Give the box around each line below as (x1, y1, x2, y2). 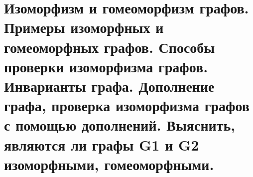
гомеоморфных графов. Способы (4, 36, 215, 57)
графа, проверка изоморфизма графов (4, 95, 250, 116)
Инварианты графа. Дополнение (4, 75, 215, 96)
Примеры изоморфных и (4, 17, 164, 37)
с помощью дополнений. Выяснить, (4, 115, 236, 135)
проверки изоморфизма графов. (4, 56, 208, 76)
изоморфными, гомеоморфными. (4, 154, 214, 174)
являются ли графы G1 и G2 (4, 134, 199, 155)
